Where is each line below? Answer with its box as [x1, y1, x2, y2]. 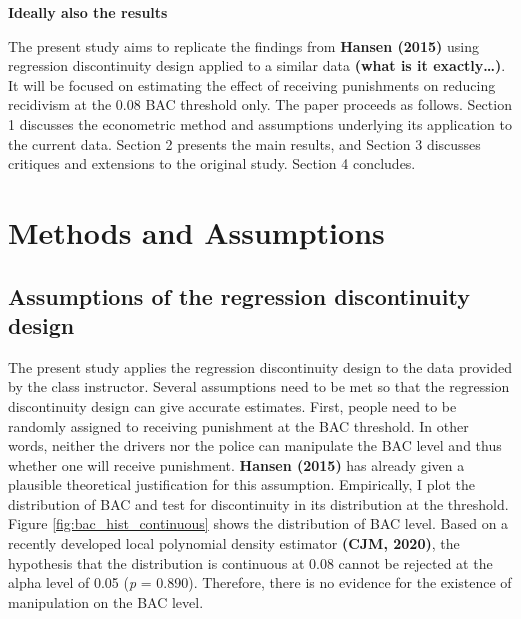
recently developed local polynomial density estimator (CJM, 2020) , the [8, 533, 460, 554]
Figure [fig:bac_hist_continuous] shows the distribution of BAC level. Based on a [8, 513, 509, 534]
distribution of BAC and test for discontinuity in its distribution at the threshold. [8, 493, 509, 514]
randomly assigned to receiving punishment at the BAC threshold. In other [8, 415, 469, 436]
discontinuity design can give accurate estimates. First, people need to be [8, 395, 457, 416]
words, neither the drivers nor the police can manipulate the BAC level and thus [8, 435, 502, 456]
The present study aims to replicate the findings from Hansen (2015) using [8, 35, 479, 56]
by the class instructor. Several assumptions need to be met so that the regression [8, 376, 510, 397]
